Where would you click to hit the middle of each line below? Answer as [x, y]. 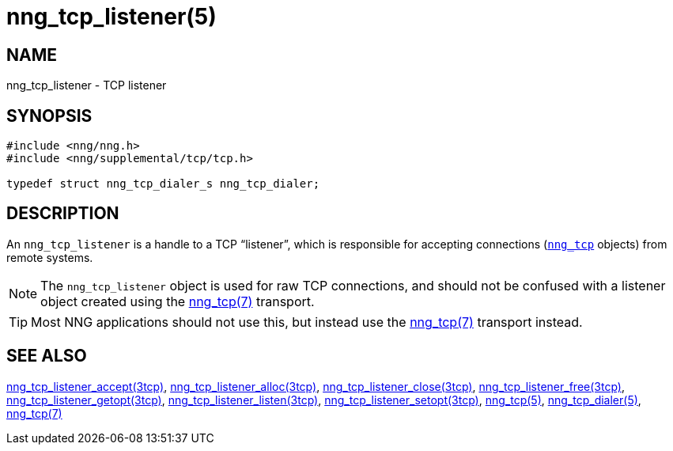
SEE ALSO [47, 356]
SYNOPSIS [49, 116]
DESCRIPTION [63, 214]
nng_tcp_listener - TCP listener [87, 85]
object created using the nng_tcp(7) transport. [178, 301]
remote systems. [50, 257]
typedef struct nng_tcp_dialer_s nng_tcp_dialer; [163, 184]
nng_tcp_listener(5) [112, 17]
